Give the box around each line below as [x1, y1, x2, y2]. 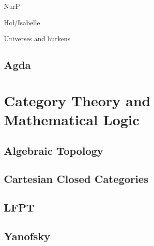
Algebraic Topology [4, 143, 104, 158]
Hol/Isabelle [4, 17, 40, 27]
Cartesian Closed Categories [4, 171, 149, 186]
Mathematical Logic [4, 109, 139, 129]
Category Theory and [4, 90, 151, 110]
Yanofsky [4, 228, 50, 243]
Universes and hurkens [4, 33, 71, 44]
